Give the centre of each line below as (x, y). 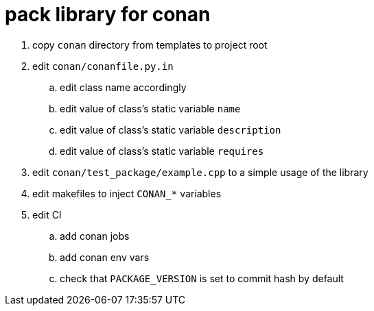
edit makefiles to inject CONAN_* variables (127, 193)
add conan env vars (105, 257)
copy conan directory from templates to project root (150, 45)
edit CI (47, 214)
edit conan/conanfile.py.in (103, 66)
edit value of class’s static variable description (171, 129)
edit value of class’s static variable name (150, 108)
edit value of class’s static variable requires (162, 151)
